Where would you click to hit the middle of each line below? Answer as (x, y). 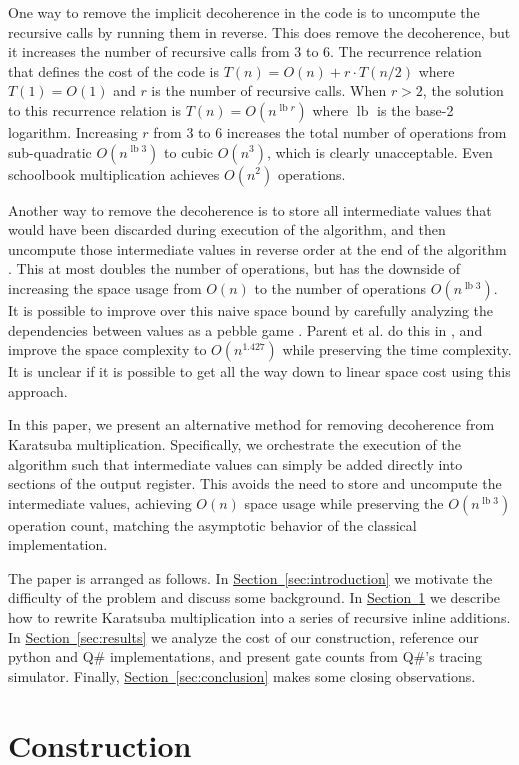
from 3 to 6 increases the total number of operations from (330, 131)
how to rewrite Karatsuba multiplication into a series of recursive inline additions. (259, 617)
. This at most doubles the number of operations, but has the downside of (234, 268)
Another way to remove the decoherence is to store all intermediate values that (250, 209)
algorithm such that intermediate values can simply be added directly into (235, 463)
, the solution (463, 90)
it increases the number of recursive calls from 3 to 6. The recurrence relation (245, 51)
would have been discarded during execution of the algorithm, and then (227, 229)
